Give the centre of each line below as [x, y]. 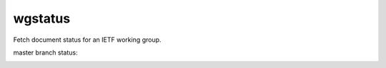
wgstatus [42, 18]
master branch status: [45, 52]
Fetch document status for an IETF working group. [87, 40]
